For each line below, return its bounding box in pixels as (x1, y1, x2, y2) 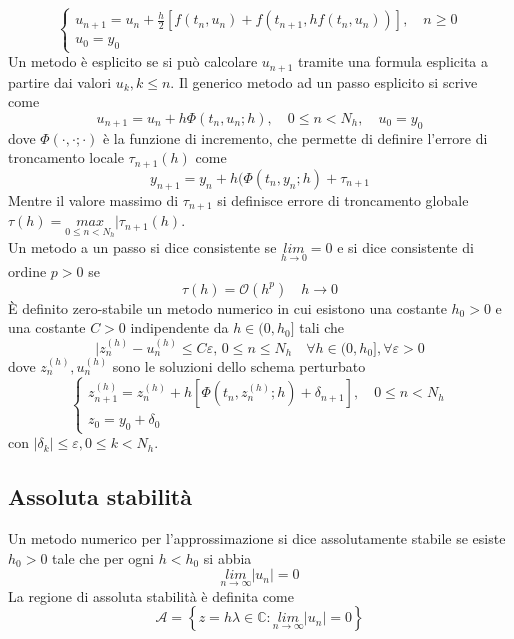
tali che (299, 317, 345, 338)
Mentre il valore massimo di (8, 189, 179, 210)
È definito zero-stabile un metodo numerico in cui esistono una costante (8, 297, 447, 318)
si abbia (203, 547, 252, 568)
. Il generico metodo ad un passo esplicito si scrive (170, 71, 478, 92)
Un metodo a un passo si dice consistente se (8, 236, 277, 257)
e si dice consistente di (337, 236, 474, 257)
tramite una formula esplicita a (298, 51, 489, 72)
